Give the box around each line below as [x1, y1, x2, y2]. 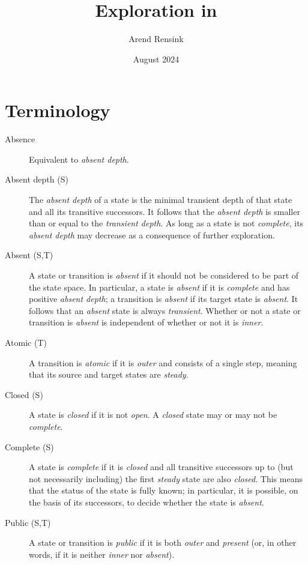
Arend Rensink [128, 32, 184, 45]
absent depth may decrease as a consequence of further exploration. [29, 228, 275, 241]
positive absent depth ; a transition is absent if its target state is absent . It [29, 292, 298, 305]
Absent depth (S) [5, 173, 68, 186]
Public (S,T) [5, 516, 51, 528]
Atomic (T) [5, 336, 47, 348]
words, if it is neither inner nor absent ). [29, 548, 175, 560]
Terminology [5, 98, 110, 122]
